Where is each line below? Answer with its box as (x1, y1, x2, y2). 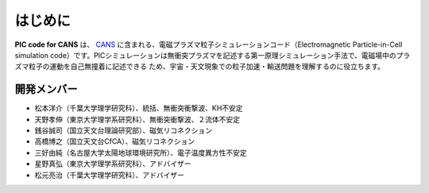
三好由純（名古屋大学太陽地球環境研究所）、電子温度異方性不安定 (34, 148, 247, 157)
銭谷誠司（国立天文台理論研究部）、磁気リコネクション (34, 125, 212, 135)
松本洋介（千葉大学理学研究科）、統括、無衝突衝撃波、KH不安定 (34, 103, 243, 113)
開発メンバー (14, 83, 78, 96)
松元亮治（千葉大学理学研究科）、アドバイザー (34, 170, 184, 179)
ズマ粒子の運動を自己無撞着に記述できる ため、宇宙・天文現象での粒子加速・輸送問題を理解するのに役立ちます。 (14, 62, 385, 71)
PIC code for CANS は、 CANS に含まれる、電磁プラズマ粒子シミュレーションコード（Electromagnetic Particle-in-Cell (14, 40, 403, 49)
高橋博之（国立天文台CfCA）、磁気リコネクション (34, 137, 195, 146)
